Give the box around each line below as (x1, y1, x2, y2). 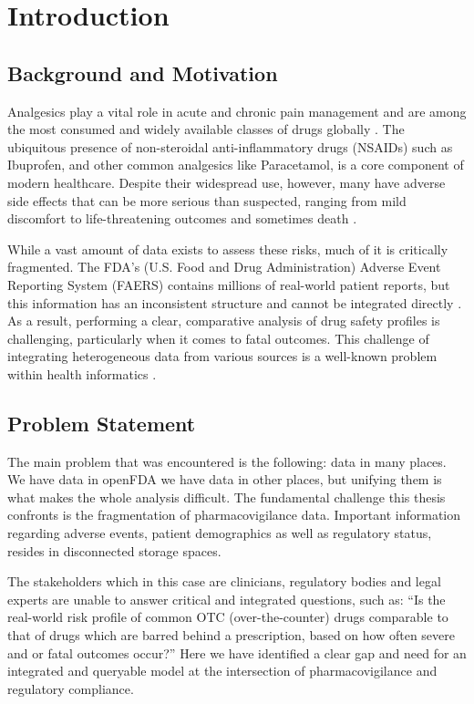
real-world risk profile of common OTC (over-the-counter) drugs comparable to (7, 607, 448, 626)
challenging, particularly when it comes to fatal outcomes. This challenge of (7, 328, 429, 347)
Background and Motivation (7, 58, 278, 87)
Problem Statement (7, 409, 196, 437)
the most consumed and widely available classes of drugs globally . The (7, 119, 405, 139)
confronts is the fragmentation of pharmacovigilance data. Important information (7, 505, 461, 524)
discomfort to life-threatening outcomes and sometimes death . (7, 209, 357, 228)
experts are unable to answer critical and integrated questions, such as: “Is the (7, 589, 446, 608)
